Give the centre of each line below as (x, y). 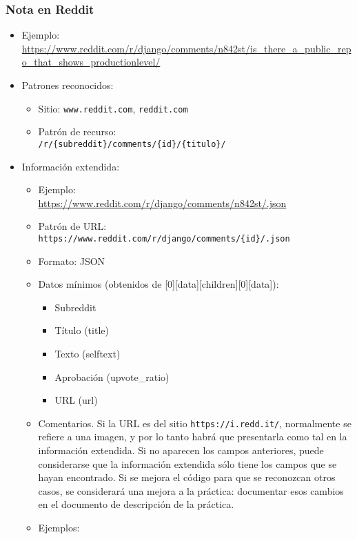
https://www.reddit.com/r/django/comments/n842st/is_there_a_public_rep (186, 48)
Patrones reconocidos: (68, 85)
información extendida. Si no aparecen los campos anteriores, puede (181, 450)
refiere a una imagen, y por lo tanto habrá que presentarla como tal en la (193, 437)
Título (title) (82, 330)
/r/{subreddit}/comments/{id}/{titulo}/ (132, 144)
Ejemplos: (59, 527)
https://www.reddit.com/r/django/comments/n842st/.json (162, 203)
